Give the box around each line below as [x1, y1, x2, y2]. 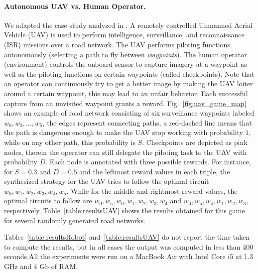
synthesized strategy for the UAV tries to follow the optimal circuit [4, 176, 209, 186]
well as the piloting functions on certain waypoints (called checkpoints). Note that [4, 68, 255, 79]
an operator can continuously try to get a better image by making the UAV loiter [4, 78, 253, 89]
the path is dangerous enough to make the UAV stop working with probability [4, 127, 243, 137]
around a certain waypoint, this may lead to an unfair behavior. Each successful [4, 88, 248, 98]
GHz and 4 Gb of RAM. [4, 261, 78, 272]
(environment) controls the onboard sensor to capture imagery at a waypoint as [4, 59, 247, 69]
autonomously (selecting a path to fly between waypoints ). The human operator [4, 49, 247, 59]
